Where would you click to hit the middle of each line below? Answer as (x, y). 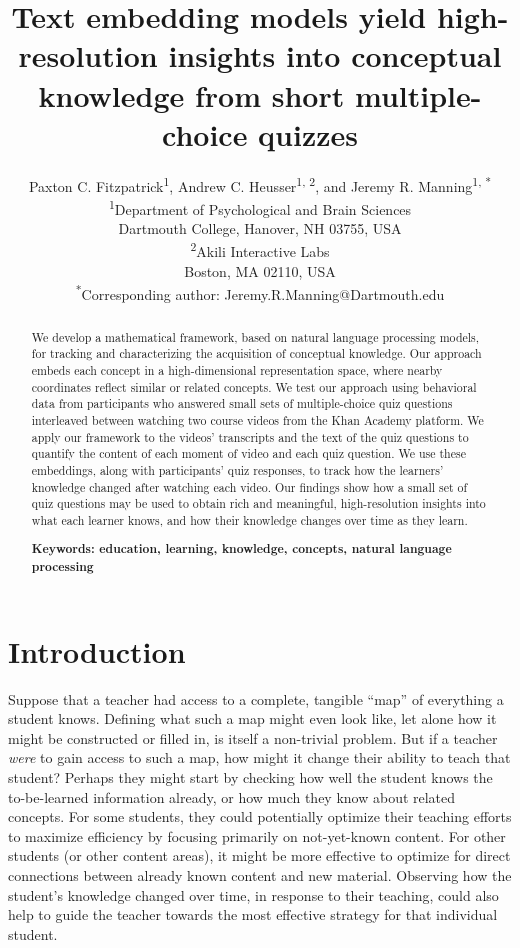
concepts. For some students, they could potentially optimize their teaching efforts (260, 816)
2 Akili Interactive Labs (260, 250)
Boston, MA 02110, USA (260, 271)
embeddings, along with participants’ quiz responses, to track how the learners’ (237, 469)
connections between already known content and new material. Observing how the (260, 875)
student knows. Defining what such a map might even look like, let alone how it (252, 718)
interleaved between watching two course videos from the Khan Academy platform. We (257, 419)
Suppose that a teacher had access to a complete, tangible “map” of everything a (256, 698)
